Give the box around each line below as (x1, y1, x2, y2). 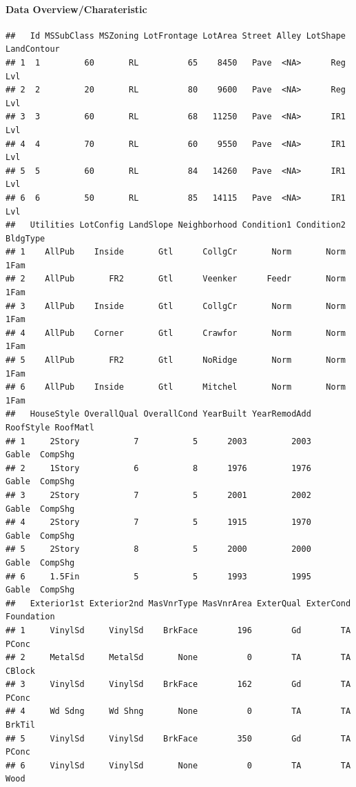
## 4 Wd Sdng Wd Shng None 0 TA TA (6, 706, 351, 717)
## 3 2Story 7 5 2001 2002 (6, 490, 311, 500)
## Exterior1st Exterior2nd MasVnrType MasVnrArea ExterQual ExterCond (6, 598, 351, 608)
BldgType (6, 233, 45, 243)
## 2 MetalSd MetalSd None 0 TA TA (6, 652, 351, 663)
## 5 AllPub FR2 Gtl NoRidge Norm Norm (6, 355, 346, 366)
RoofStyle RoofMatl (6, 423, 94, 433)
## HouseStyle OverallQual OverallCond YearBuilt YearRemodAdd (6, 409, 311, 419)
